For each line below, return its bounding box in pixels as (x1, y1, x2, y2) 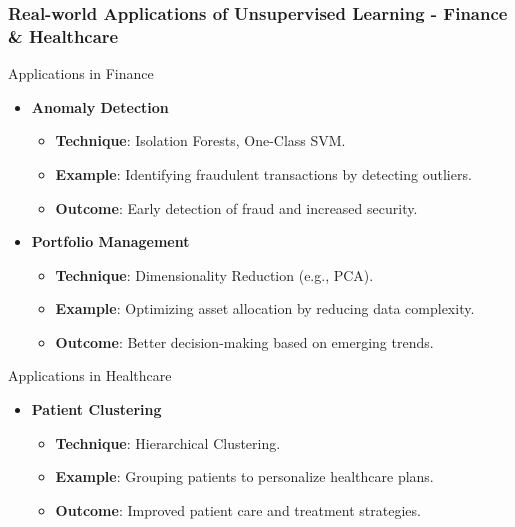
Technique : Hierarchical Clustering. (55, 432, 281, 453)
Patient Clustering (31, 399, 162, 420)
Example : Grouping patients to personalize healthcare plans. (55, 466, 434, 487)
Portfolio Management (31, 231, 190, 252)
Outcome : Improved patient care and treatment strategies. (55, 499, 421, 520)
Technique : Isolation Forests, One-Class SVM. (55, 130, 346, 151)
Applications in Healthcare (8, 365, 172, 386)
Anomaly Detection (31, 96, 169, 117)
